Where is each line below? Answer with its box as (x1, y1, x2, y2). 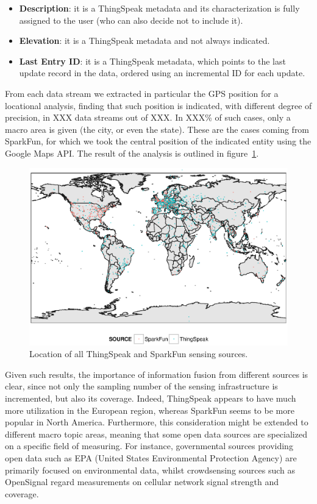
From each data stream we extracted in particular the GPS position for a (5, 87, 279, 99)
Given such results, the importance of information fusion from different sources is (5, 367, 308, 380)
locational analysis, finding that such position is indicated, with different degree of (5, 99, 312, 112)
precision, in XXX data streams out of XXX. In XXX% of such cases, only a (5, 111, 291, 124)
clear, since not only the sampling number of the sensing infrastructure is (5, 380, 278, 392)
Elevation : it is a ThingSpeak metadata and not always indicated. (19, 34, 270, 47)
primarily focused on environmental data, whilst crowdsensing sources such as (5, 463, 296, 476)
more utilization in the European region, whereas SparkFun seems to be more (5, 403, 294, 416)
